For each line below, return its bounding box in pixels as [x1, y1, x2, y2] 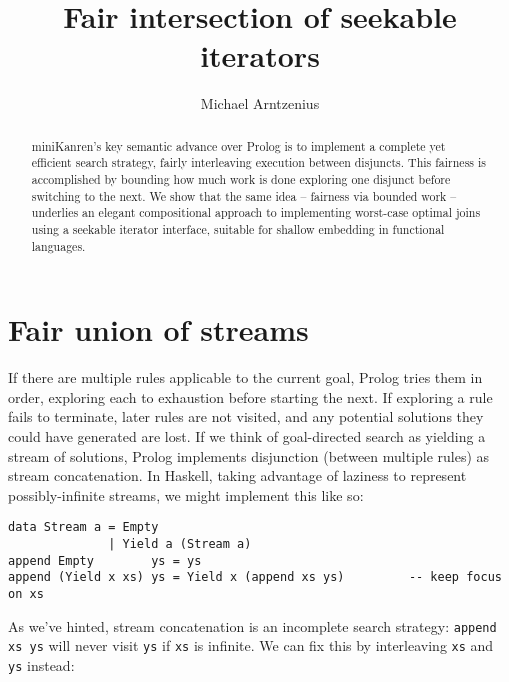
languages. [31, 237, 86, 254]
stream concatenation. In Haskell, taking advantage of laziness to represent [8, 465, 467, 486]
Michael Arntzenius [200, 93, 320, 114]
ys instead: [8, 654, 75, 675]
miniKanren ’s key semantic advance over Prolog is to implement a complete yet [31, 137, 446, 154]
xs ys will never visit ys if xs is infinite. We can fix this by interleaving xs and [8, 635, 494, 656]
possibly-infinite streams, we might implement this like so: [8, 484, 364, 505]
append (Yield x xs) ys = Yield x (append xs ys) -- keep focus [8, 570, 502, 585]
